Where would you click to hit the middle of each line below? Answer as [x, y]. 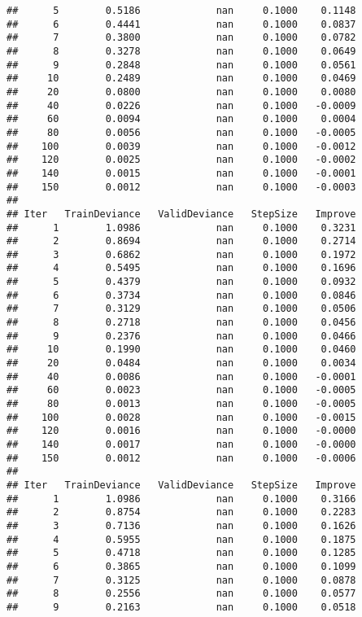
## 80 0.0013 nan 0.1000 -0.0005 [181, 404]
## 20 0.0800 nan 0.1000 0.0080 [181, 92]
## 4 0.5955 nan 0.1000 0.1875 [181, 539]
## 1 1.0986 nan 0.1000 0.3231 [181, 228]
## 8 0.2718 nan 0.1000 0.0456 [181, 323]
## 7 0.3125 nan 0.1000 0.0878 [181, 580]
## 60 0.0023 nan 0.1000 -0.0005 [181, 390]
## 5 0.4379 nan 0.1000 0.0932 [181, 282]
